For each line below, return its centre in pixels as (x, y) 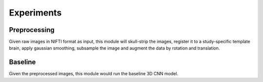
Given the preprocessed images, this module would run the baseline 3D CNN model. (94, 74)
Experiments (35, 13)
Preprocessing (32, 30)
